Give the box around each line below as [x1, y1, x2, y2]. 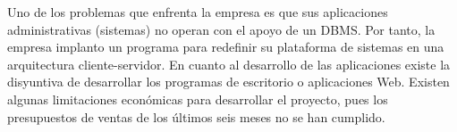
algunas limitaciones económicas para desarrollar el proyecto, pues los [7, 89, 388, 108]
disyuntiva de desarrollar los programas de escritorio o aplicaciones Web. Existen [7, 72, 450, 91]
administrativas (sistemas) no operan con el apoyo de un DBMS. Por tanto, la [7, 20, 436, 38]
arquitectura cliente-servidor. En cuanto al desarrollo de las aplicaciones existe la [7, 54, 451, 73]
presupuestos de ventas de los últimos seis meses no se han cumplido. [7, 107, 385, 126]
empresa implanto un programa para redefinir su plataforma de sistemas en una [7, 37, 444, 56]
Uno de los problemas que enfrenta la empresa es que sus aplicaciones [7, 3, 388, 21]
